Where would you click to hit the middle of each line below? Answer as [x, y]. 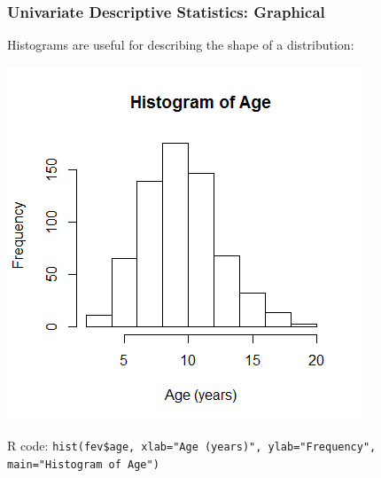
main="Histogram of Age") [83, 465]
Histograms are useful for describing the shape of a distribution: [181, 45]
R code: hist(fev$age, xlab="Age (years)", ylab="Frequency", [192, 446]
